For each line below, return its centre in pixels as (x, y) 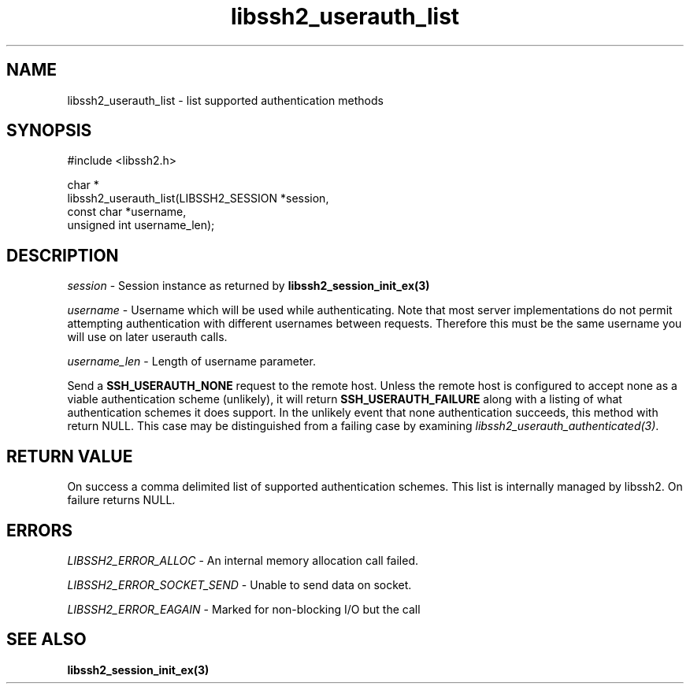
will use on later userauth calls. (147, 337)
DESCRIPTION (63, 255)
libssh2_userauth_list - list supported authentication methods (225, 100)
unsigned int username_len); (141, 225)
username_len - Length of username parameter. (191, 362)
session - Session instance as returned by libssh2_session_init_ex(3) (249, 286)
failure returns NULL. (121, 500)
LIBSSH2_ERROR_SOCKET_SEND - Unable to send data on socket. (239, 584)
